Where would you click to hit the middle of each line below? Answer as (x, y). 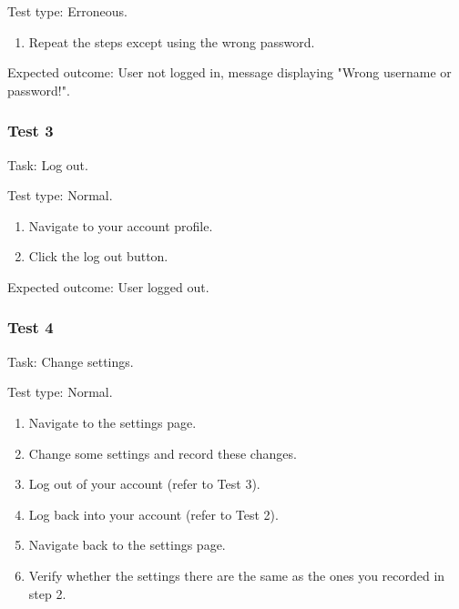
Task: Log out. (48, 164)
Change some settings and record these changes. (163, 453)
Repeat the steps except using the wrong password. (172, 41)
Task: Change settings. (71, 361)
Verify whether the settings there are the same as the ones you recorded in (237, 575)
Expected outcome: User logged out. (108, 286)
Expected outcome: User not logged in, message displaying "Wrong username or (229, 72)
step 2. (47, 593)
